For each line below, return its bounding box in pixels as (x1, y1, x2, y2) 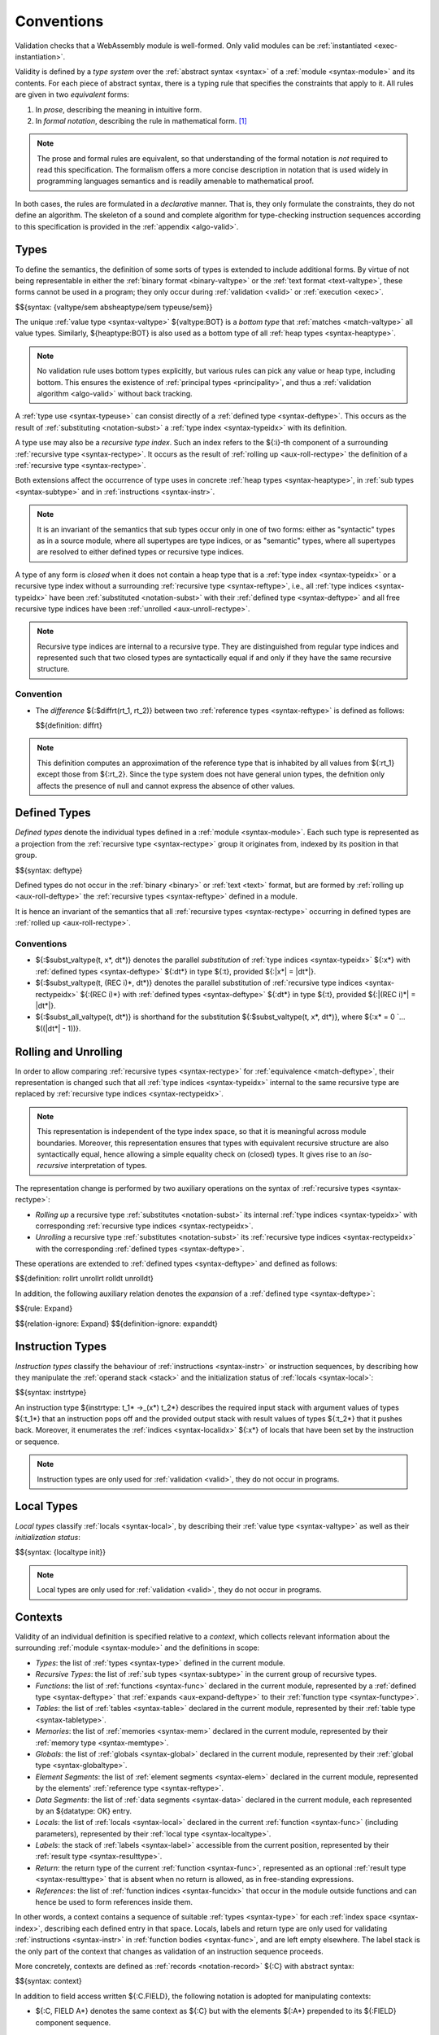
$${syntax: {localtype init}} (15, 1547, 106, 1557)
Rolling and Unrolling (15, 1044, 124, 1058)
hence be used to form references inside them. (35, 1897, 193, 1907)
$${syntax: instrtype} (15, 1388, 87, 1398)
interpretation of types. (70, 1161, 148, 1171)
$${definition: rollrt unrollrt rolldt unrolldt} (15, 1274, 154, 1284)
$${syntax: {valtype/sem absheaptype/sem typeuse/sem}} (15, 302, 213, 312)
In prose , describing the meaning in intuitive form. (35, 104, 202, 114)
